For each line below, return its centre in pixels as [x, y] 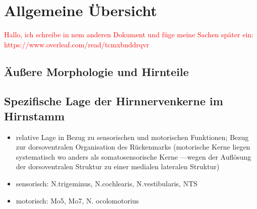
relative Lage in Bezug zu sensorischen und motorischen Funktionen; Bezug [132, 137]
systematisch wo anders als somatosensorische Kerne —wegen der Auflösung [134, 156]
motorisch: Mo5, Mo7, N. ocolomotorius [78, 200]
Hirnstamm [34, 116]
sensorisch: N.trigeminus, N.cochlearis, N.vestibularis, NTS [107, 184]
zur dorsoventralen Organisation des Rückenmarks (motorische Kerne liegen [133, 147]
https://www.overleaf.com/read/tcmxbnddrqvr [77, 44]
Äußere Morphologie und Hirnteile [96, 71]
